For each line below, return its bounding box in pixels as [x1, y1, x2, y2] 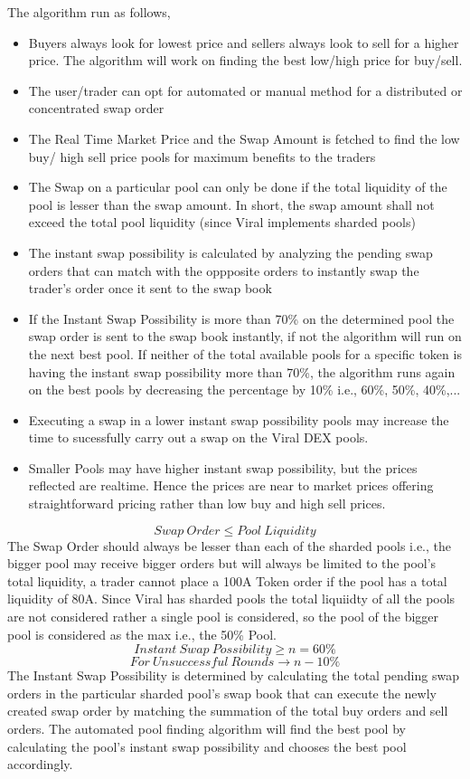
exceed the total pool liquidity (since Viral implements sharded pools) [28, 213, 416, 232]
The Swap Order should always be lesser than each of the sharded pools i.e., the [7, 536, 451, 555]
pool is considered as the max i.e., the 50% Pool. [7, 624, 277, 643]
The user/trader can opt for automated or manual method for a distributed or [28, 81, 463, 100]
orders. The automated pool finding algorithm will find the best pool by [7, 719, 406, 737]
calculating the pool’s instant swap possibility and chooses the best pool [7, 736, 407, 755]
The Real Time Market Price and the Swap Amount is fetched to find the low [28, 128, 460, 147]
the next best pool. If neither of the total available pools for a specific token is [28, 344, 462, 363]
